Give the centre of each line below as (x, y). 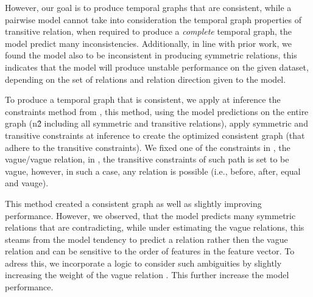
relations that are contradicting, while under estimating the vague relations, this (155, 227)
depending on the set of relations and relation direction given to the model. (146, 79)
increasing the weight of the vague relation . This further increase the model (147, 275)
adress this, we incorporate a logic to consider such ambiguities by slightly (143, 263)
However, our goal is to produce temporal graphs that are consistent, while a (148, 7)
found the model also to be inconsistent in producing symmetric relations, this (151, 55)
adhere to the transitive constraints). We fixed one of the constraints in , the (148, 147)
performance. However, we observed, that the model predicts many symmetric (150, 215)
